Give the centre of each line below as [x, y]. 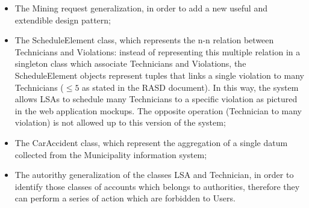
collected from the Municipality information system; [111, 154]
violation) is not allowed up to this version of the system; [120, 122]
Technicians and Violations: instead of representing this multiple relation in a [158, 51]
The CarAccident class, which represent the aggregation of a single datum [151, 142]
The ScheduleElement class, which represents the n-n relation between [144, 40]
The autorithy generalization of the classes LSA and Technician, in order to [154, 175]
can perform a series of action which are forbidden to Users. [125, 198]
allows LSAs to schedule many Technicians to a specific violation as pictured [156, 99]
